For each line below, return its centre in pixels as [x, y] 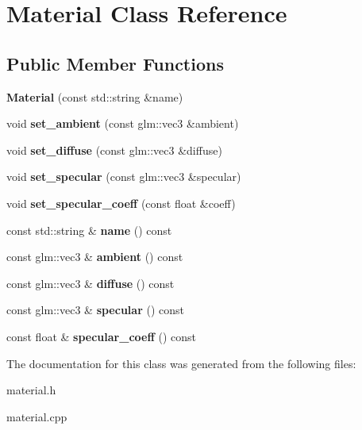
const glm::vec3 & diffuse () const [90, 283]
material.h [31, 390]
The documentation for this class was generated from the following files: [181, 363]
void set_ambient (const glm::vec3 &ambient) [123, 123]
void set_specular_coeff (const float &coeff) [121, 203]
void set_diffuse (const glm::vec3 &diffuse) [114, 150]
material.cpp [37, 416]
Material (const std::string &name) [95, 96]
